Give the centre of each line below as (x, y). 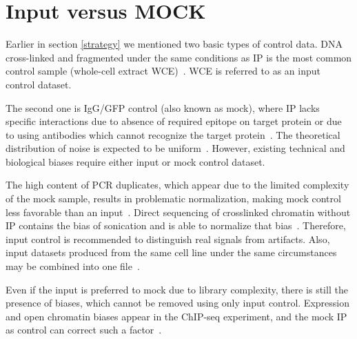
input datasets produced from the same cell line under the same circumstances (171, 252)
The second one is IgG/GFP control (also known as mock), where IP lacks (163, 107)
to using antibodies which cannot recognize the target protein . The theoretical (173, 134)
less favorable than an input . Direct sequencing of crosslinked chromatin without (178, 212)
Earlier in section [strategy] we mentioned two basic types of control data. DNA (174, 44)
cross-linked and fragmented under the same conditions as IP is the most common (179, 57)
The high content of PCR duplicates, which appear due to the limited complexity (177, 185)
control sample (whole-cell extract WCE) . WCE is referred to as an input (163, 71)
